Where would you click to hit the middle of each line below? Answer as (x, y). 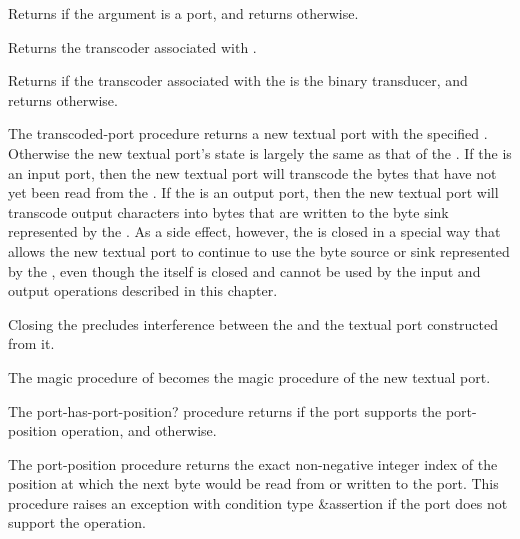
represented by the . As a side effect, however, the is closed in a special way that (254, 231)
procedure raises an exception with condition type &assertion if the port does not (258, 502)
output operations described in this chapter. (143, 290)
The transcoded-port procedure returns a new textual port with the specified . (248, 133)
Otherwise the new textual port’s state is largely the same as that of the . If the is (260, 152)
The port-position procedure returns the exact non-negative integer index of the (253, 463)
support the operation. (77, 522)
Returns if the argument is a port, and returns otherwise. (183, 13)
